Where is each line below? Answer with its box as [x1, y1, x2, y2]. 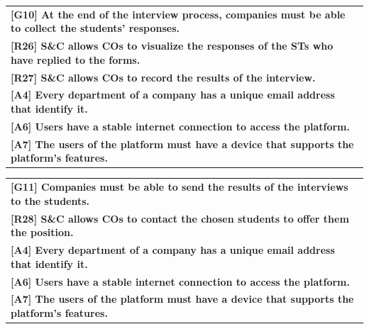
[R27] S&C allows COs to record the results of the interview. [11, 69, 316, 84]
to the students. [11, 193, 90, 208]
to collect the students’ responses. [11, 21, 180, 35]
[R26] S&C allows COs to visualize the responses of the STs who [11, 38, 334, 53]
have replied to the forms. [11, 52, 141, 67]
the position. [11, 225, 74, 240]
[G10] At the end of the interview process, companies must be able [11, 6, 346, 21]
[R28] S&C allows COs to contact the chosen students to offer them [11, 211, 349, 225]
